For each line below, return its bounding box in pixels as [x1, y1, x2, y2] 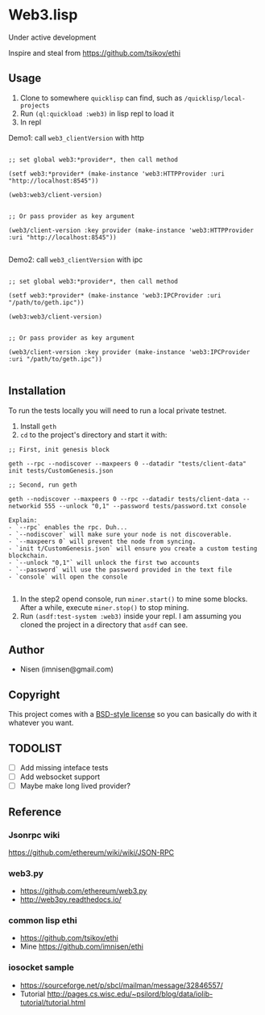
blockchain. [8, 551, 48, 559]
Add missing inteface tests [19, 763, 109, 773]
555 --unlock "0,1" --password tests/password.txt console [43, 502, 247, 510]
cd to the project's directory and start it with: [19, 430, 168, 440]
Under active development [8, 32, 97, 42]
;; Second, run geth [8, 481, 78, 489]
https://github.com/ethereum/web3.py [19, 887, 147, 896]
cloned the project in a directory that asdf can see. [19, 620, 188, 630]
